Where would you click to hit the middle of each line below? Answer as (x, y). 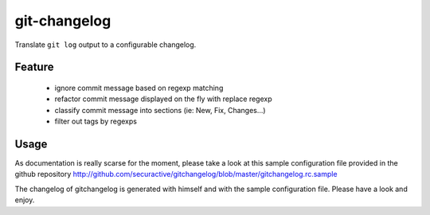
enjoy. (25, 200)
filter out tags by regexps (96, 121)
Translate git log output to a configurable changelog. (106, 45)
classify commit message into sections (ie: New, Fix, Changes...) (160, 110)
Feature (34, 67)
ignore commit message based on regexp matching (139, 88)
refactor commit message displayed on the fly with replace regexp (163, 99)
